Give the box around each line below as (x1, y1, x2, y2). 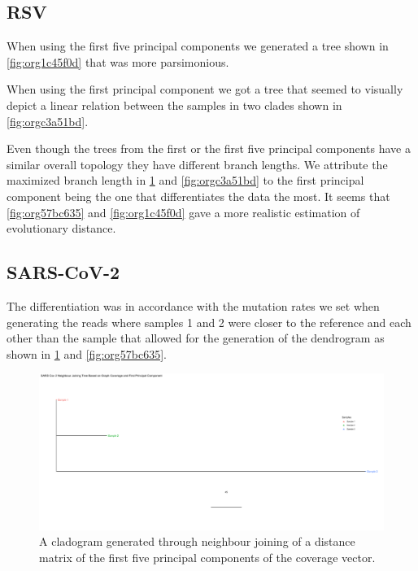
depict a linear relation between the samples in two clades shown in (7, 96, 342, 113)
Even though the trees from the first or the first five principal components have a (7, 140, 411, 157)
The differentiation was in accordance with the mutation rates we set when (7, 297, 380, 314)
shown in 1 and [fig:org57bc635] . (7, 345, 167, 362)
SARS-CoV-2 (7, 259, 120, 285)
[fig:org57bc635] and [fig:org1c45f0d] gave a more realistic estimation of (7, 203, 360, 220)
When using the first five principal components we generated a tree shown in (7, 37, 389, 54)
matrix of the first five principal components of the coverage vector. (39, 549, 376, 566)
